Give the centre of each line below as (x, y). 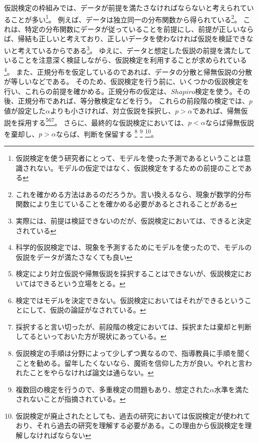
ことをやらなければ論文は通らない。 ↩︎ (92, 373)
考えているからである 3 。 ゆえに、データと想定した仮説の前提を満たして (134, 50)
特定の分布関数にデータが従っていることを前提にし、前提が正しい (132, 29)
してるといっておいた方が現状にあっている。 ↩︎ (91, 336)
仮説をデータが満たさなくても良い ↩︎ (74, 257)
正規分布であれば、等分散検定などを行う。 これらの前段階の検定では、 (133, 101)
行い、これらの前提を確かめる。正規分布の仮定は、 (87, 91)
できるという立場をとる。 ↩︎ (81, 283)
